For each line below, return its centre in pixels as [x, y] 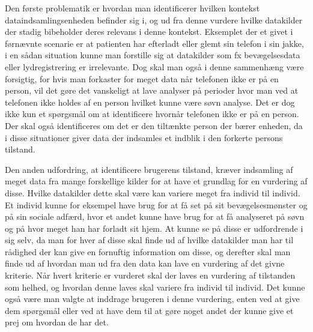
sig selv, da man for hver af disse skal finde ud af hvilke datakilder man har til [149, 240]
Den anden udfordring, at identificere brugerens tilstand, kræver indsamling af [149, 169]
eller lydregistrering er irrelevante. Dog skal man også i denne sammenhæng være [154, 66]
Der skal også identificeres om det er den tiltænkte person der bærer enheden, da [154, 125]
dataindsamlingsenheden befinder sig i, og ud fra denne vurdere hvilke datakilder [154, 20]
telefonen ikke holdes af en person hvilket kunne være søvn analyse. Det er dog [150, 102]
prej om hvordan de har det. [57, 322]
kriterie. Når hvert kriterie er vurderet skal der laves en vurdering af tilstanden [150, 275]
